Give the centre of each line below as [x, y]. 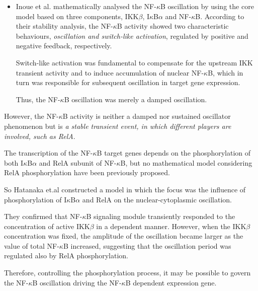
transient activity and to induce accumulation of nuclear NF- [110, 72]
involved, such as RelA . [40, 136]
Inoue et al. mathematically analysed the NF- [86, 6]
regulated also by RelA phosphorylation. [66, 256]
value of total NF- [32, 245]
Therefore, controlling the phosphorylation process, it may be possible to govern [127, 273]
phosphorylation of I [35, 199]
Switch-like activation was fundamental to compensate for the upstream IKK [134, 62]
